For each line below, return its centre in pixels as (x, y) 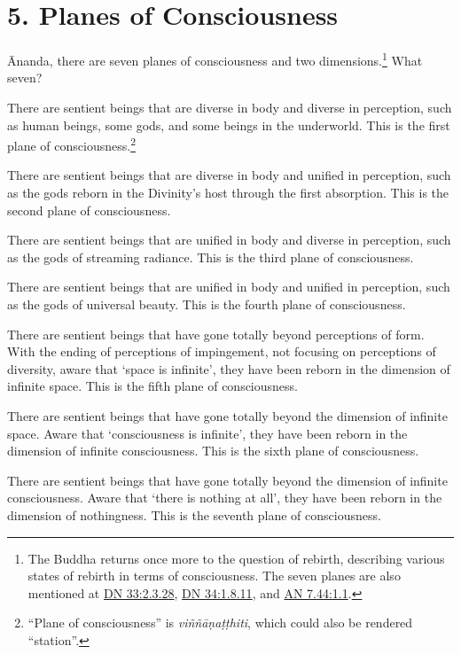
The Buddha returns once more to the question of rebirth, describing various (236, 558)
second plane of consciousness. (89, 210)
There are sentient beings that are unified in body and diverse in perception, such (229, 240)
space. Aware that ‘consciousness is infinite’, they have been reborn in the (207, 433)
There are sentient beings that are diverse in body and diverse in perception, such (230, 107)
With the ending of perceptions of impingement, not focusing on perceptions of (222, 351)
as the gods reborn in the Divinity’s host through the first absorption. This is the (228, 192)
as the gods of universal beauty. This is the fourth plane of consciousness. (207, 304)
